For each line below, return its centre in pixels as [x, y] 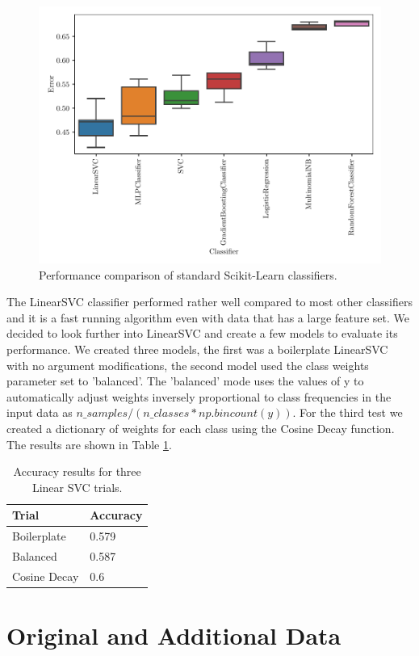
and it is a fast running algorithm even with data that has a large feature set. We [208, 317]
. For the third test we [348, 412]
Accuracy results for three [77, 471]
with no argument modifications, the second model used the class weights [188, 365]
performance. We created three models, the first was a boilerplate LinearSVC [197, 349]
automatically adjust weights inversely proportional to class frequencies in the [199, 396]
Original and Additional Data [174, 635]
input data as [40, 412]
